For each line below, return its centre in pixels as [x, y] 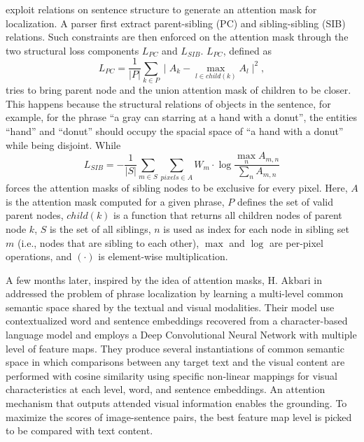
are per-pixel [296, 242]
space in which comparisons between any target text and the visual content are [175, 362]
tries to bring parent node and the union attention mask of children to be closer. [178, 90]
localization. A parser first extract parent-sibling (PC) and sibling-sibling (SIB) [176, 23]
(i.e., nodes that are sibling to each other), [108, 242]
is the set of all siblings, [100, 228]
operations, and [39, 256]
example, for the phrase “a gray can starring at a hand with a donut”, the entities [182, 117]
